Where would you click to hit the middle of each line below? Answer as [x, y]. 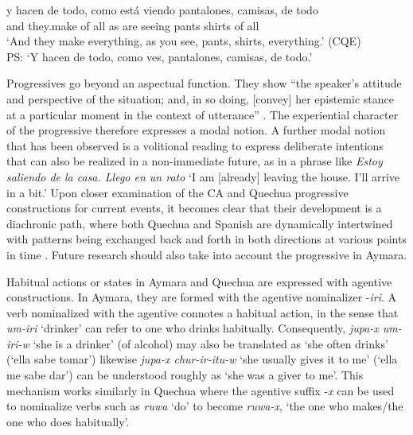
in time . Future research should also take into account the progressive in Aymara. [207, 254]
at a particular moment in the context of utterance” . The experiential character [203, 114]
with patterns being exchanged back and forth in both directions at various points [206, 239]
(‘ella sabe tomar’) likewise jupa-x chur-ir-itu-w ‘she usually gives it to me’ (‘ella [202, 359]
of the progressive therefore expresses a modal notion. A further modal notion [196, 130]
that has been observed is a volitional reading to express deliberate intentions [195, 145]
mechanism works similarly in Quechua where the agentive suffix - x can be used [201, 390]
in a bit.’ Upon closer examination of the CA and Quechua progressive [177, 192]
